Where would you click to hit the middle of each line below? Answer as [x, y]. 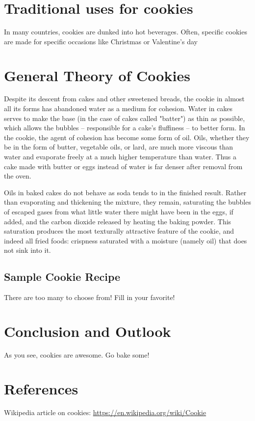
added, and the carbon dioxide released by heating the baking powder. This [118, 221]
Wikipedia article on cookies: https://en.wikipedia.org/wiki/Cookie [105, 412]
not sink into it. [27, 250]
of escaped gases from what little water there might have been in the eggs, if [119, 211]
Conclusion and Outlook [88, 331]
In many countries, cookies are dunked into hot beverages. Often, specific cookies [126, 32]
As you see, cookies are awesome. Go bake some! [77, 354]
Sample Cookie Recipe [62, 277]
